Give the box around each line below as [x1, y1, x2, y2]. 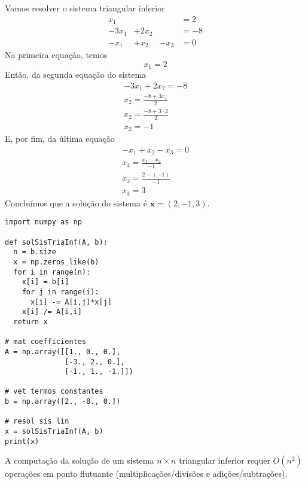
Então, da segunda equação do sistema [5, 68, 147, 81]
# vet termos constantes [5, 387, 103, 396]
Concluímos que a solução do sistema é [5, 196, 147, 209]
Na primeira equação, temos [5, 48, 108, 61]
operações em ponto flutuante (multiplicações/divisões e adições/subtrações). [5, 467, 288, 480]
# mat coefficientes [5, 337, 87, 346]
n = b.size [13, 248, 56, 257]
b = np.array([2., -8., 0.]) [5, 397, 121, 406]
